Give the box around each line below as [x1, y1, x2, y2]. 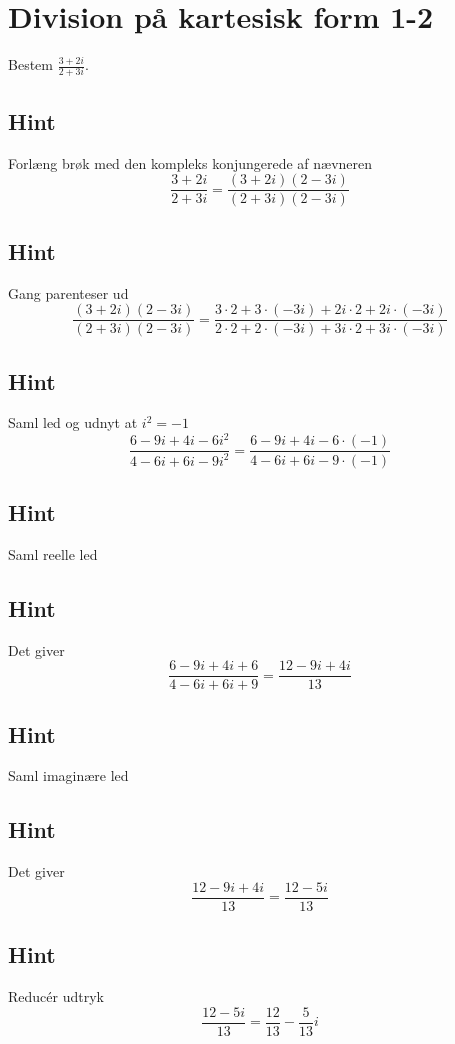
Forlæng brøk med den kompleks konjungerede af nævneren [8, 152, 373, 173]
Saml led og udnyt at [8, 412, 138, 433]
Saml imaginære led [8, 765, 129, 786]
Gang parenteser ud [8, 282, 129, 303]
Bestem [8, 54, 53, 75]
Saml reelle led [8, 543, 98, 564]
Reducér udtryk [8, 986, 104, 1007]
